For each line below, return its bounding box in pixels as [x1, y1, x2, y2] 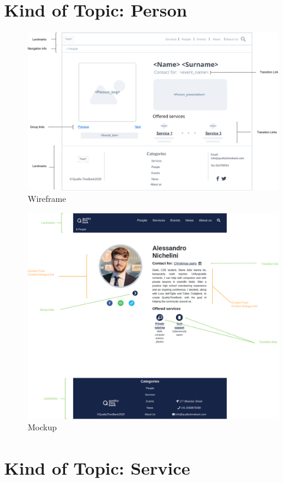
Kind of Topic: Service [4, 456, 190, 480]
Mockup [28, 421, 57, 433]
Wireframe [28, 192, 66, 205]
